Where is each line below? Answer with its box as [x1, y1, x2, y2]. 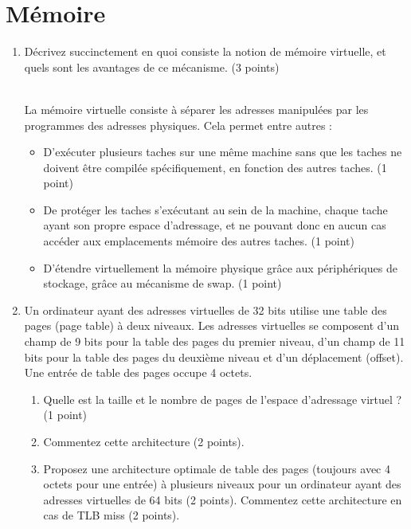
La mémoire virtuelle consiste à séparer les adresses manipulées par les [24, 100, 369, 117]
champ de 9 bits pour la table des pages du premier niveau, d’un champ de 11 [24, 333, 405, 350]
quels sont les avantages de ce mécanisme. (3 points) [24, 58, 280, 75]
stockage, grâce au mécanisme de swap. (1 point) [43, 275, 282, 292]
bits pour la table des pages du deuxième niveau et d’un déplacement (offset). [24, 348, 404, 365]
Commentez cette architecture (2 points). [43, 433, 245, 449]
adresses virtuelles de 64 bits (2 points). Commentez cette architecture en [43, 491, 402, 507]
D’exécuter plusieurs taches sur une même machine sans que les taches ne [43, 143, 402, 160]
